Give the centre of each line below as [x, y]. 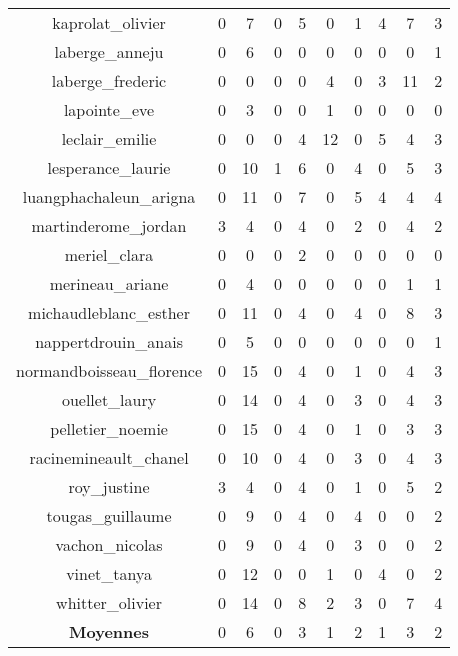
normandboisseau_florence [109, 370]
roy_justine [109, 486]
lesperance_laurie [109, 167]
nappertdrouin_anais [109, 341]
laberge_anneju [109, 51]
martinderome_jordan [109, 225]
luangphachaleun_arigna [109, 196]
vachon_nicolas [109, 544]
